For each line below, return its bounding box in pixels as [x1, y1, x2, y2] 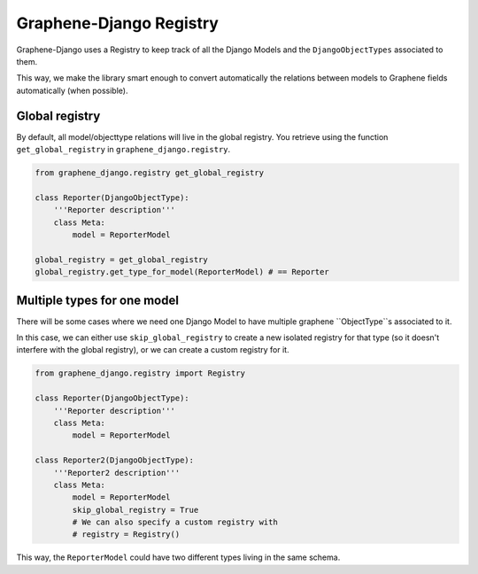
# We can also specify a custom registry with [72, 517, 278, 527]
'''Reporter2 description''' [53, 468, 181, 477]
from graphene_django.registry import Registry [35, 368, 245, 378]
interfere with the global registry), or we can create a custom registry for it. [16, 345, 289, 355]
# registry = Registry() [72, 530, 181, 539]
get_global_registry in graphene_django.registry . [16, 144, 231, 155]
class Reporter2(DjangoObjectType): [35, 455, 195, 465]
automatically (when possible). [16, 85, 128, 96]
